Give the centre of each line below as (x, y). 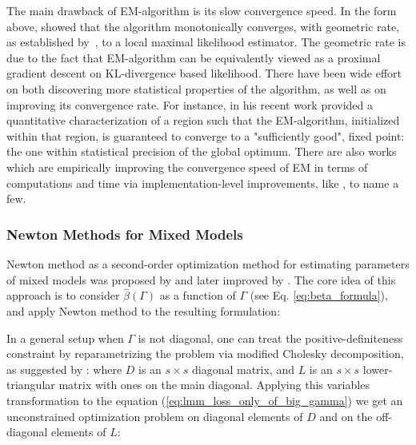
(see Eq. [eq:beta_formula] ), (319, 295)
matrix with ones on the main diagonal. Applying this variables (214, 385)
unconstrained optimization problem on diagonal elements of (155, 416)
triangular (31, 385)
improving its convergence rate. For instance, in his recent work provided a (190, 104)
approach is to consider (63, 295)
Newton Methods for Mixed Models (125, 234)
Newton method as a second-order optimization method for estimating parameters (208, 263)
